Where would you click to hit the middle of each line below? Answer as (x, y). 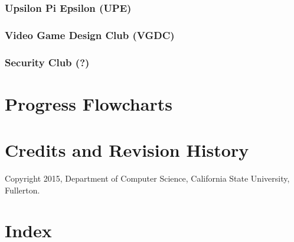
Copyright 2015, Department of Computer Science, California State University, (147, 178)
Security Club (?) (47, 62)
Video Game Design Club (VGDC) (90, 35)
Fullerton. (22, 190)
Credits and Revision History (127, 150)
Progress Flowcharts (89, 103)
